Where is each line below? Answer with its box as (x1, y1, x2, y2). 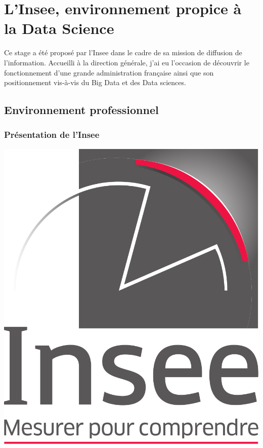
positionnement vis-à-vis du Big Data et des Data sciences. (4, 77, 186, 88)
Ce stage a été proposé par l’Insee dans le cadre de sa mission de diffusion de (4, 47, 242, 58)
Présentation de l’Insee (4, 128, 100, 141)
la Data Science (4, 18, 114, 39)
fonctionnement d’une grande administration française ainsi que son (4, 67, 214, 78)
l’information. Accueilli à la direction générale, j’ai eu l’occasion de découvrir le (4, 57, 249, 67)
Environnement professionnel (4, 102, 159, 118)
